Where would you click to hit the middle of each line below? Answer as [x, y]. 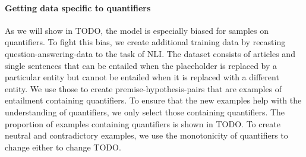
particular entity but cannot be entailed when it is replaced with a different [142, 77]
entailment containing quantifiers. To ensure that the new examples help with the [153, 100]
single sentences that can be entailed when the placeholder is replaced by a [141, 65]
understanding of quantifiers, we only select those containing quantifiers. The [145, 112]
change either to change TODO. [63, 147]
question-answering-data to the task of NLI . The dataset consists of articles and [150, 53]
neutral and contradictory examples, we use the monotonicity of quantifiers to [146, 135]
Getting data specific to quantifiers [78, 7]
